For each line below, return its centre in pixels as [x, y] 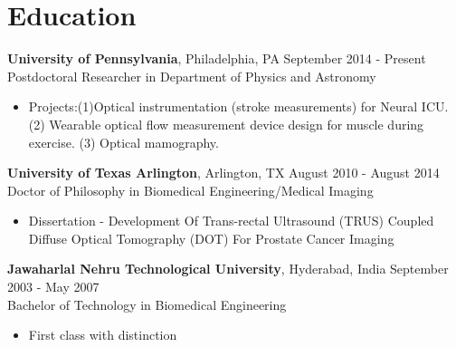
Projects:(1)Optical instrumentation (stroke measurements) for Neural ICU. [238, 106]
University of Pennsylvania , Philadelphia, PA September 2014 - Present [217, 58]
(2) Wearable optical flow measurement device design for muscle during [226, 124]
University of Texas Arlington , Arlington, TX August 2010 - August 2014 [223, 173]
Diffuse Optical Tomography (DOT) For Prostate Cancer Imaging [211, 238]
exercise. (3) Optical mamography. [123, 142]
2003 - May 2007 [53, 287]
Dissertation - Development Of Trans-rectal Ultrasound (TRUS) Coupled [231, 221]
